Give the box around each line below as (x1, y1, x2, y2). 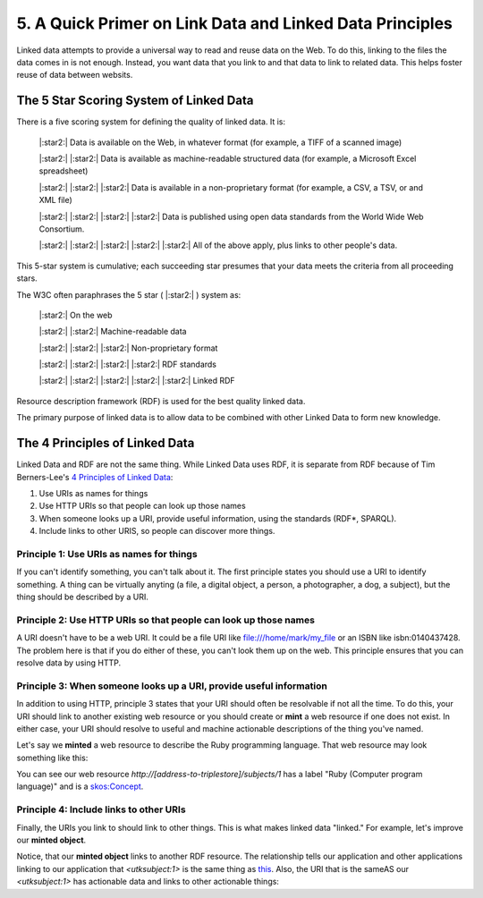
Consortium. (38, 224, 85, 234)
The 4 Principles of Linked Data (16, 436, 195, 451)
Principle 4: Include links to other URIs (16, 803, 187, 816)
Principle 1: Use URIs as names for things (16, 547, 198, 560)
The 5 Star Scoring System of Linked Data (16, 93, 254, 108)
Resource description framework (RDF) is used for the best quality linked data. (16, 395, 306, 406)
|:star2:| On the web (38, 309, 113, 320)
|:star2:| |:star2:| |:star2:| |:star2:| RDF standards (38, 359, 217, 370)
